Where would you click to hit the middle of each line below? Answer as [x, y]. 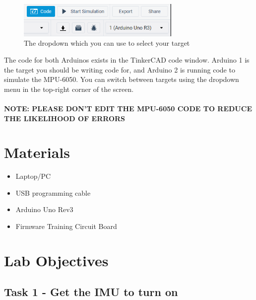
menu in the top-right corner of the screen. [69, 89]
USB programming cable [53, 192]
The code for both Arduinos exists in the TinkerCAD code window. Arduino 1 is [127, 59]
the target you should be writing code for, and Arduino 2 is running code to [120, 69]
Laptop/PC [33, 176]
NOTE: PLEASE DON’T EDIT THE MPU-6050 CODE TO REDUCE [128, 108]
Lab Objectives [56, 260]
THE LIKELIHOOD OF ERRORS [65, 118]
